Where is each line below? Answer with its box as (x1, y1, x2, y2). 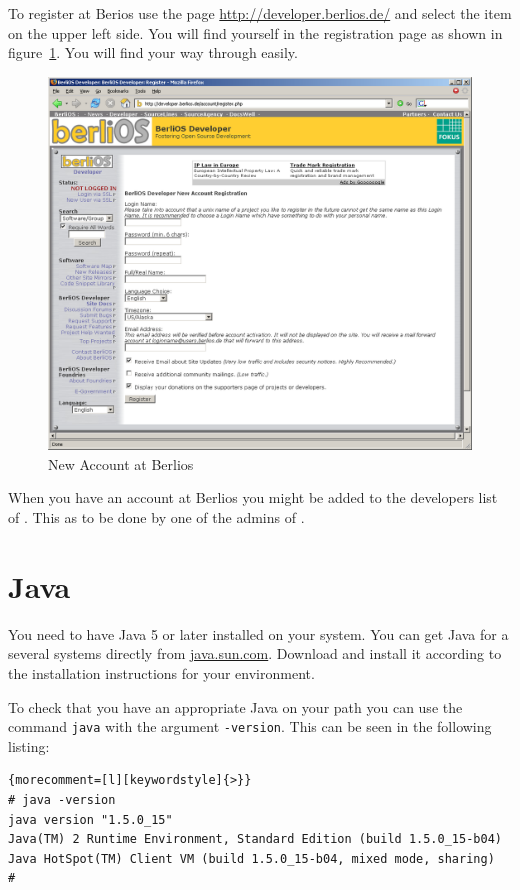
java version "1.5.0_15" (8, 812, 173, 827)
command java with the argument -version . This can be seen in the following (8, 716, 492, 737)
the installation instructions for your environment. (8, 662, 315, 683)
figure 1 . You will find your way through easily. (8, 42, 298, 63)
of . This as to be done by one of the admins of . (8, 507, 305, 528)
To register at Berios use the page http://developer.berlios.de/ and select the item (8, 3, 512, 23)
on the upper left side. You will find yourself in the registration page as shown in (8, 22, 503, 43)
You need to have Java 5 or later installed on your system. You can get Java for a (8, 623, 509, 644)
